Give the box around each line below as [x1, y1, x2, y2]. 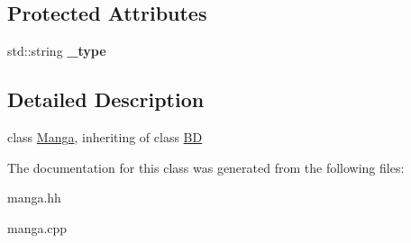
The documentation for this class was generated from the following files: [7, 157, 405, 176]
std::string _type [7, 41, 106, 60]
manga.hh [7, 188, 61, 207]
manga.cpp [7, 218, 68, 237]
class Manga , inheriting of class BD [7, 128, 203, 146]
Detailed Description [7, 85, 205, 113]
